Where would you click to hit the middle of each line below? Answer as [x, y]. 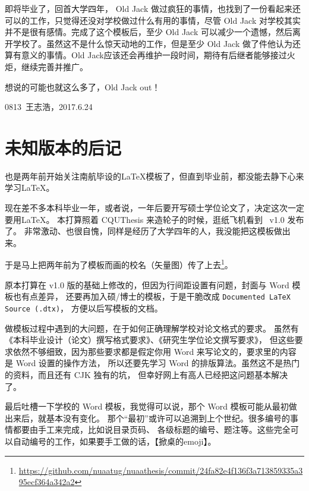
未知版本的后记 [63, 147]
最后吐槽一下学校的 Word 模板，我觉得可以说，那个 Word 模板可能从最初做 [151, 406]
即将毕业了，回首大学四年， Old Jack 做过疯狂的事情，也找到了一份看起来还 [153, 8]
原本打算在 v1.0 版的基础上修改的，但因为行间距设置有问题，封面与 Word [147, 284]
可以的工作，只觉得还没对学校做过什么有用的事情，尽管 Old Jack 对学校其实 [153, 20]
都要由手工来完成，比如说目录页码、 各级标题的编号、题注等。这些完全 [152, 429]
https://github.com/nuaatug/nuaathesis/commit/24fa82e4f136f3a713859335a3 [161, 470]
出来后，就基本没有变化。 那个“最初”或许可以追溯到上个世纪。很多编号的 [147, 418]
